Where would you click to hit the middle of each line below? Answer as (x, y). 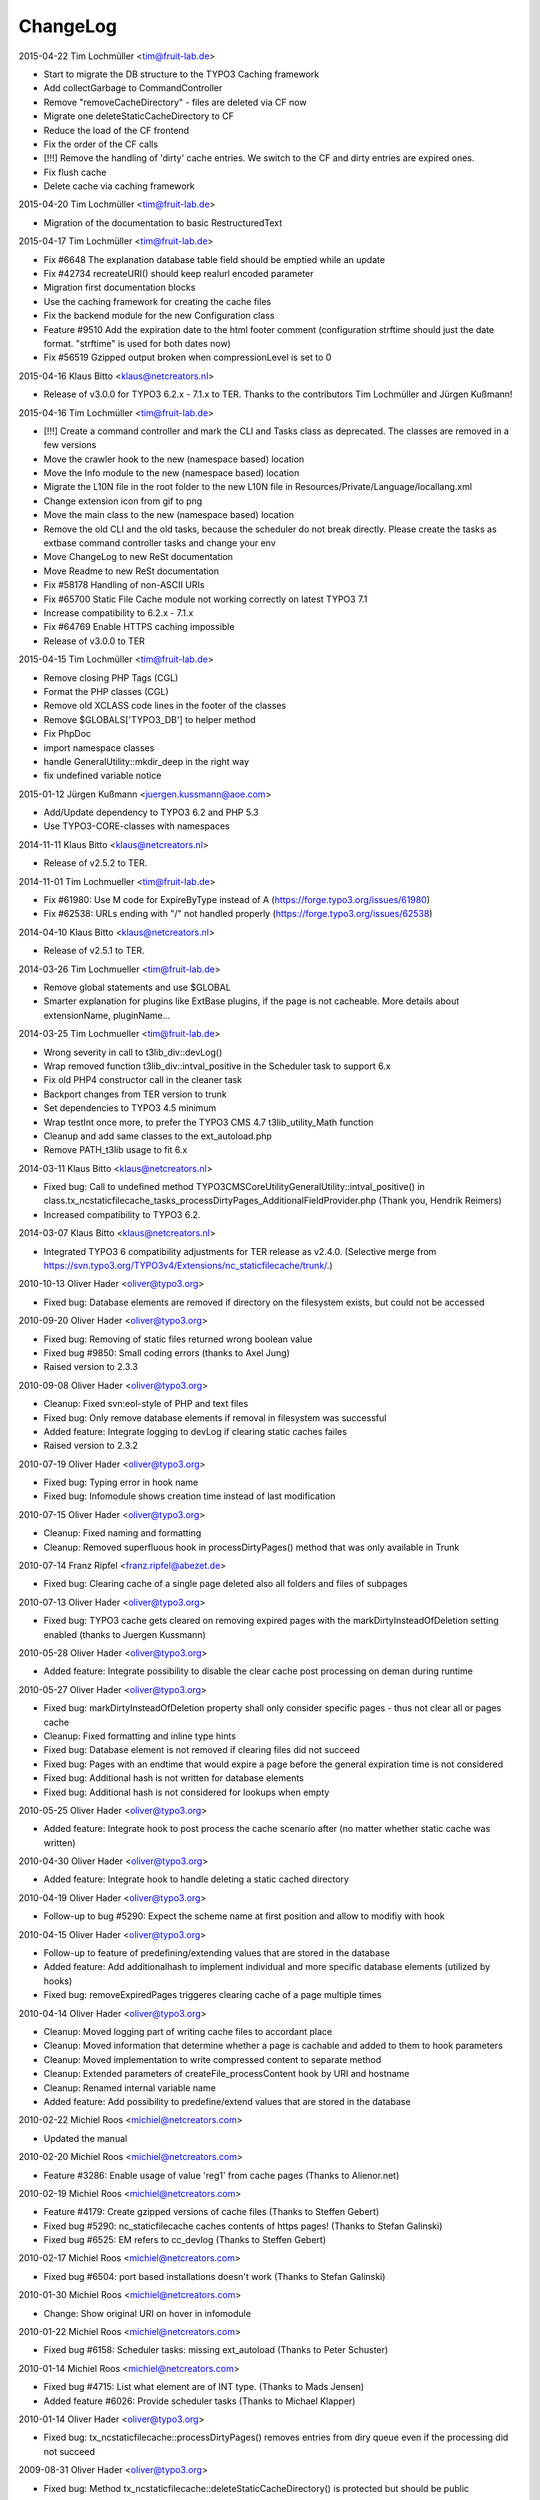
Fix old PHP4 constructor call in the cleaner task (143, 1080)
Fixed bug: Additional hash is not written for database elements (174, 1778)
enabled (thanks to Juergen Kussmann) (125, 1634)
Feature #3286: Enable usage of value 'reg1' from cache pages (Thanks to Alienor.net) (221, 2175)
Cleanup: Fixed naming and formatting (122, 1533)
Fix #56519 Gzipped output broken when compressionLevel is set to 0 (187, 357)
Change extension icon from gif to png (123, 501)
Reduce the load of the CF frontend (116, 130)
